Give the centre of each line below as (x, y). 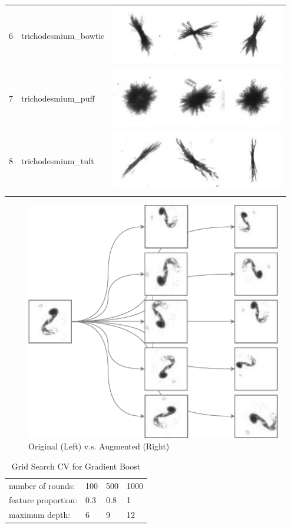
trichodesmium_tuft (58, 160)
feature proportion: (43, 500)
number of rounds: (42, 485)
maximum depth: (40, 515)
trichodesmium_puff (58, 98)
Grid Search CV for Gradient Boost (76, 466)
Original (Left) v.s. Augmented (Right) (99, 446)
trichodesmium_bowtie (63, 36)
